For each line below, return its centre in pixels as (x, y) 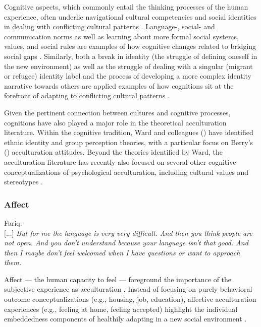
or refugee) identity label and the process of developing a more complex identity (128, 76)
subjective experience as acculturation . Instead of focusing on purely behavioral (128, 289)
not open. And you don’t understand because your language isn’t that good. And (126, 243)
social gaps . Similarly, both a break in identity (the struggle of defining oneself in (131, 56)
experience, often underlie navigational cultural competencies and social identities (130, 16)
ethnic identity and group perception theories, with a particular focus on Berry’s (129, 142)
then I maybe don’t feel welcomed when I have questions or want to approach (122, 252)
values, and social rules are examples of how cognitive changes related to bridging (130, 46)
